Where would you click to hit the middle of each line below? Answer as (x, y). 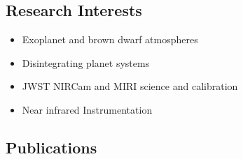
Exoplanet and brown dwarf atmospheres (110, 39)
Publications (51, 147)
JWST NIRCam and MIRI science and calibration (130, 86)
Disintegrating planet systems (86, 62)
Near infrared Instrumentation (87, 109)
